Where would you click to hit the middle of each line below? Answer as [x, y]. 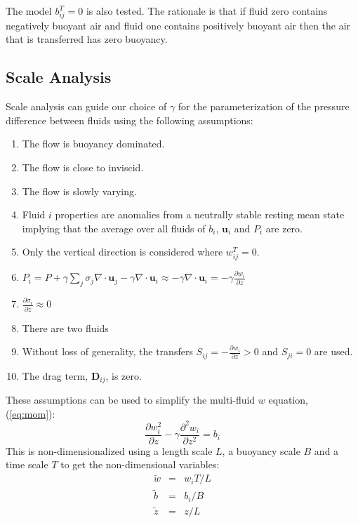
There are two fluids [65, 327]
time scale [27, 464]
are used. [333, 351]
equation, [288, 400]
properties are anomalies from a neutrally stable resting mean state [200, 214]
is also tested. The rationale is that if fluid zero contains [207, 11]
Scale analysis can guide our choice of [86, 106]
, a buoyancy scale [261, 450]
